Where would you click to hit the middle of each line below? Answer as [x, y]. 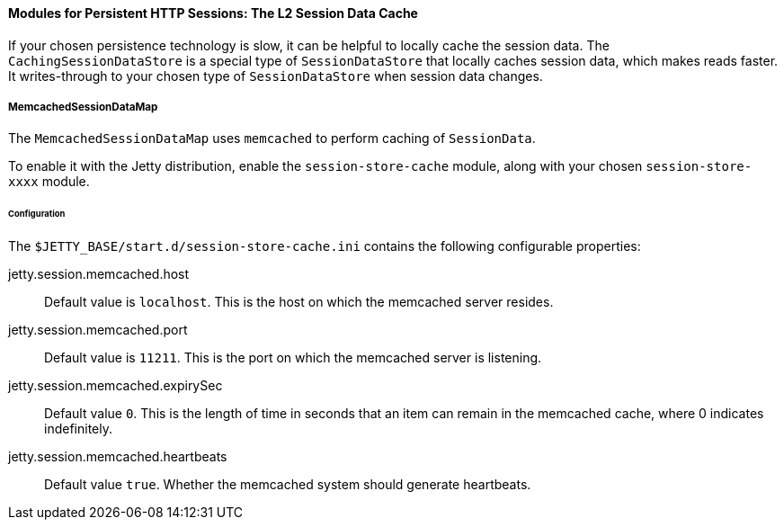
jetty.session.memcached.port [98, 330]
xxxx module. [49, 182]
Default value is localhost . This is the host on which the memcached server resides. [299, 302]
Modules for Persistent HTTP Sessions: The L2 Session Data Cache [213, 13]
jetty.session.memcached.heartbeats [118, 457]
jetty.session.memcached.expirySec [116, 386]
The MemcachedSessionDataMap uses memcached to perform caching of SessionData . [272, 138]
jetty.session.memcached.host [99, 274]
